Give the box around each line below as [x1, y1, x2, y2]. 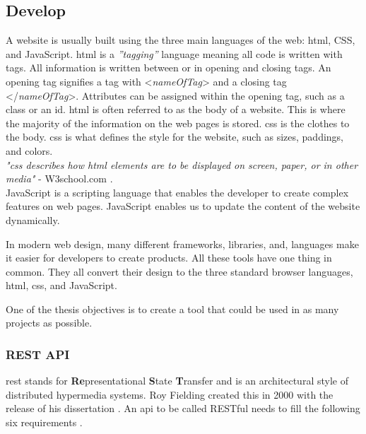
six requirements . [6, 415, 83, 430]
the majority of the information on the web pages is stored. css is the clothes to [6, 115, 350, 130]
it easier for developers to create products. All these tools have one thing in [6, 250, 332, 265]
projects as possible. [6, 315, 93, 330]
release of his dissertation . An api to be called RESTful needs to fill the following [6, 401, 360, 416]
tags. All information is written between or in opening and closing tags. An [6, 60, 331, 75]
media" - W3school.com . [6, 171, 113, 186]
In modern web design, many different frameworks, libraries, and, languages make [6, 236, 359, 251]
